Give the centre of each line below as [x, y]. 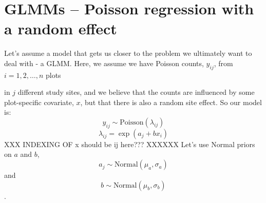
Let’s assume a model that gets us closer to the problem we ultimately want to [128, 53]
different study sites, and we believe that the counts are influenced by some [136, 92]
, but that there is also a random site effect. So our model [171, 102]
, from [223, 63]
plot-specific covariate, [39, 102]
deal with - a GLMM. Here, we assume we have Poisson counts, [104, 63]
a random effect [61, 28]
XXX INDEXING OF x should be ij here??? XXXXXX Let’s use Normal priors [130, 144]
